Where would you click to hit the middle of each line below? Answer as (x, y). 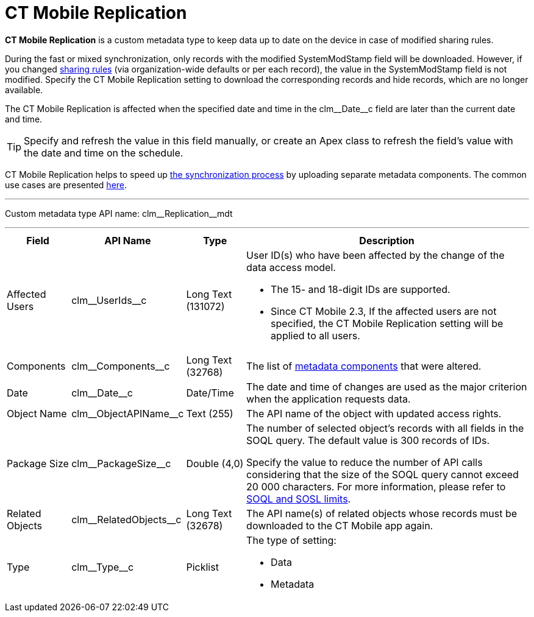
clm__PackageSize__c (121, 463)
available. (24, 90)
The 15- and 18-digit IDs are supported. (361, 289)
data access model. (291, 267)
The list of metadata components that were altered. (364, 366)
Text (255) (210, 413)
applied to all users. (315, 335)
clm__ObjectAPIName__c (128, 413)
